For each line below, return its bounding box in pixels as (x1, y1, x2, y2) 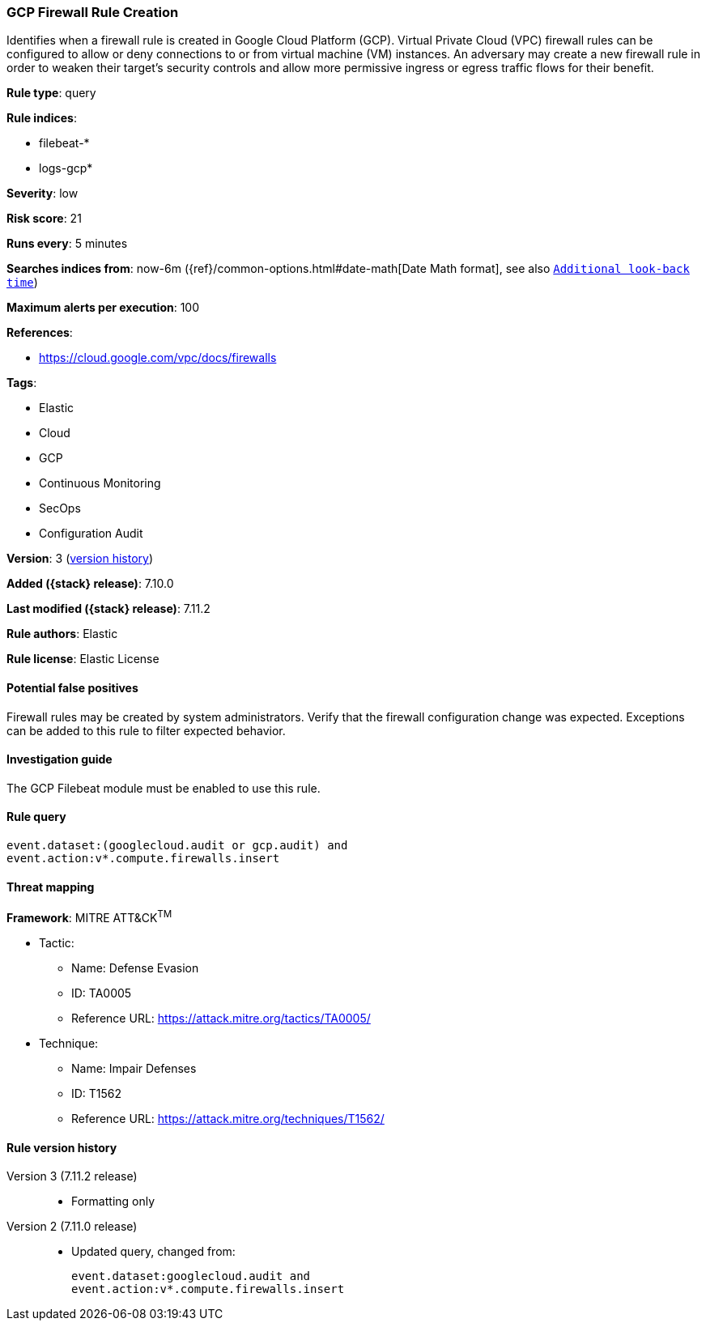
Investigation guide (6, 752, 113, 767)
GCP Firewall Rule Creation (6, 4, 179, 20)
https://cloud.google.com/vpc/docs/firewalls (39, 351, 277, 365)
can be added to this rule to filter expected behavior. (6, 723, 286, 738)
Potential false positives (6, 680, 138, 695)
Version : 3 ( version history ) (6, 551, 154, 566)
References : (6, 325, 73, 340)
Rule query (6, 810, 66, 824)
